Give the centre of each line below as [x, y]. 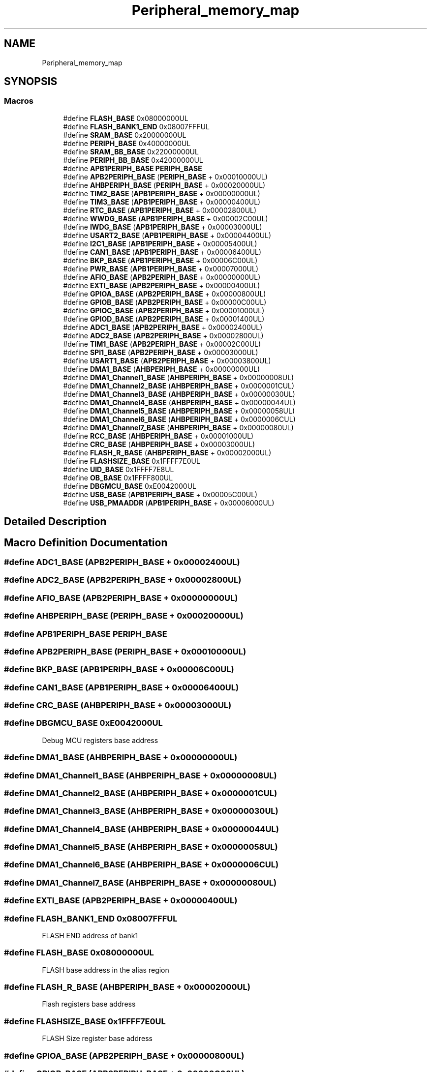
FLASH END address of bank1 [90, 935]
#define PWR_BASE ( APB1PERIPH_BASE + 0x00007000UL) [161, 268]
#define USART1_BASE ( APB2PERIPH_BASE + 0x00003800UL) [167, 360]
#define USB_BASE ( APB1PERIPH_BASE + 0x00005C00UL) [160, 494]
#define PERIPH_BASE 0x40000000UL [127, 143]
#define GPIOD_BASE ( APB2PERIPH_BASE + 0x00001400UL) [164, 319]
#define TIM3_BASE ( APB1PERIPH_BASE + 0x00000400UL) [162, 202]
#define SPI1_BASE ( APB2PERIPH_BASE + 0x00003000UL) [161, 352]
